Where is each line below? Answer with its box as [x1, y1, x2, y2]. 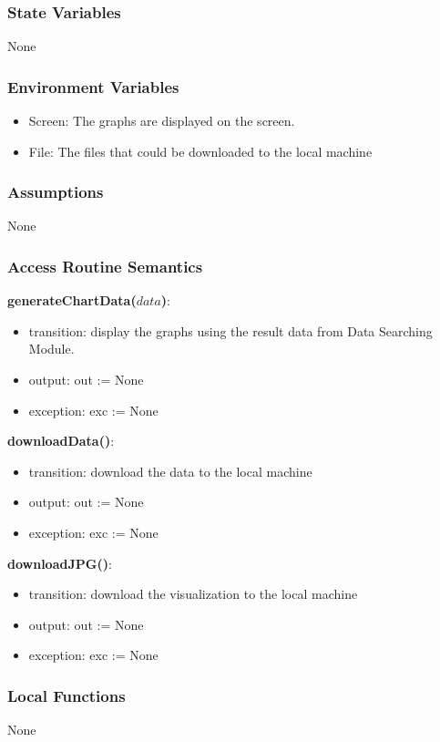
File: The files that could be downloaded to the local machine [28, 141, 373, 160]
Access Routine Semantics [7, 254, 203, 277]
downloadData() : [7, 431, 115, 450]
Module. [28, 339, 75, 358]
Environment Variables [7, 75, 179, 98]
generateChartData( [7, 291, 137, 310]
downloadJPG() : [7, 553, 112, 572]
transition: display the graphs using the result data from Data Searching [28, 321, 433, 340]
